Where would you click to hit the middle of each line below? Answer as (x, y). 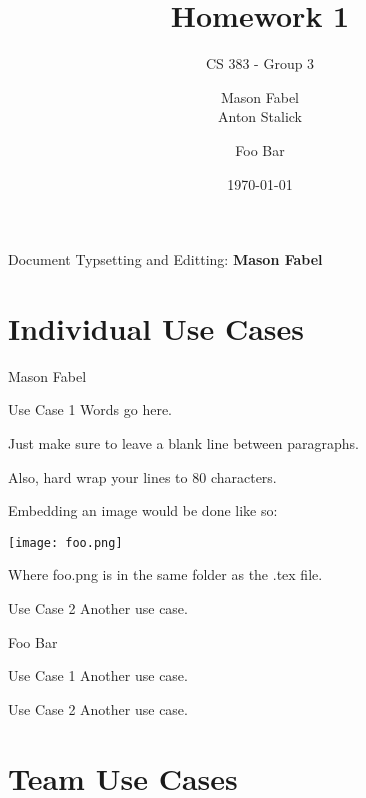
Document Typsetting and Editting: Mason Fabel (165, 259)
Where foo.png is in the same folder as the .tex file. (165, 574)
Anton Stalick (259, 116)
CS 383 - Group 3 (260, 63)
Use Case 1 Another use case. (98, 675)
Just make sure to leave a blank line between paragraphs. (183, 443)
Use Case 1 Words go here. (90, 409)
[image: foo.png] (65, 542)
